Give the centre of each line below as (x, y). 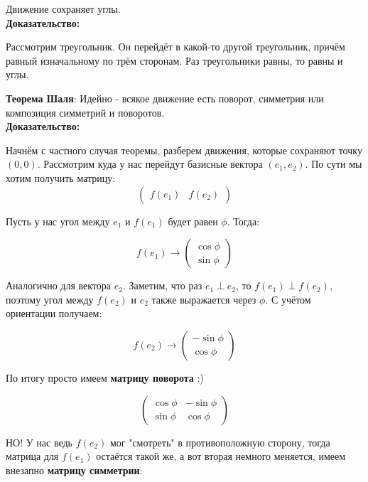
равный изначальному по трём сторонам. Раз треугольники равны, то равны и (174, 60)
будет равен (193, 221)
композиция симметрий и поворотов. (85, 112)
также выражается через (204, 299)
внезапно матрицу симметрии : (74, 470)
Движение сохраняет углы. (63, 9)
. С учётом (288, 299)
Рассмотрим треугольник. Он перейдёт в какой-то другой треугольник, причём (175, 47)
